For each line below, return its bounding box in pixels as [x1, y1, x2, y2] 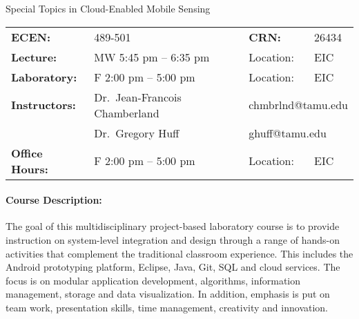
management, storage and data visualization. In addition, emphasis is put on [6, 287, 330, 301]
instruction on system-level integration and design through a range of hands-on [6, 232, 340, 246]
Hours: [11, 160, 48, 177]
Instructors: [11, 97, 76, 113]
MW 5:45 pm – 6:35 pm [94, 48, 210, 65]
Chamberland [94, 104, 159, 121]
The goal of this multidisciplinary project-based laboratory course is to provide [6, 219, 340, 233]
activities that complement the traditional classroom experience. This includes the [6, 246, 353, 260]
